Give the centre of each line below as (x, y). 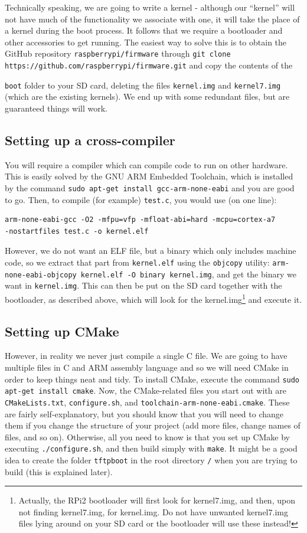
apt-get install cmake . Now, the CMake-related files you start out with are (146, 390)
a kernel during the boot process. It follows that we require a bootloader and (144, 30)
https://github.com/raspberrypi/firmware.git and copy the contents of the (149, 65)
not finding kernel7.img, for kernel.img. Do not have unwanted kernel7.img (153, 511)
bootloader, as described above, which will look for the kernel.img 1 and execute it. (153, 298)
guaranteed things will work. (56, 108)
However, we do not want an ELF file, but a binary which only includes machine (151, 251)
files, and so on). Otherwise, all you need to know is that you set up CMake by (148, 436)
